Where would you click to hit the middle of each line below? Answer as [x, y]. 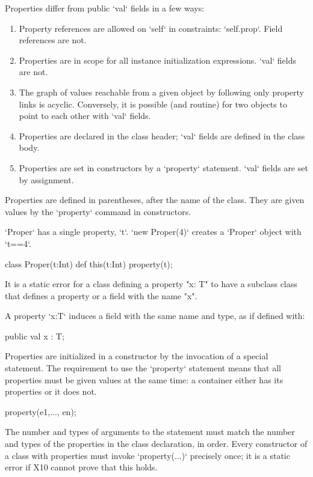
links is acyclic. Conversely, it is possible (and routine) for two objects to [153, 104]
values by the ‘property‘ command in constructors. [98, 211]
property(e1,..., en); [41, 411]
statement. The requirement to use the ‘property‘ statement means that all [143, 368]
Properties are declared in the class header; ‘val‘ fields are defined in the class [162, 135]
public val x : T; [35, 336]
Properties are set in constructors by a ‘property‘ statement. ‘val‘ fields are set [163, 167]
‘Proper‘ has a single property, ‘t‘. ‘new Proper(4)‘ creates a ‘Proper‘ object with [153, 232]
